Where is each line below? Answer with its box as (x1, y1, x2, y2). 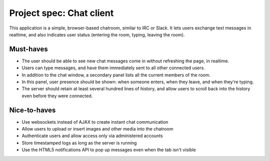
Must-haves (9, 45, 48, 53)
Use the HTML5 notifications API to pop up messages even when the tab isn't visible (21, 147, 196, 153)
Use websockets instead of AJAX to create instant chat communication (21, 119, 168, 125)
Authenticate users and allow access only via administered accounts (21, 133, 163, 139)
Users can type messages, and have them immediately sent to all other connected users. (21, 65, 205, 71)
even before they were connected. (21, 93, 93, 99)
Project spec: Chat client (9, 7, 114, 18)
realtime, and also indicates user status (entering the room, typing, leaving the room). (9, 31, 185, 37)
